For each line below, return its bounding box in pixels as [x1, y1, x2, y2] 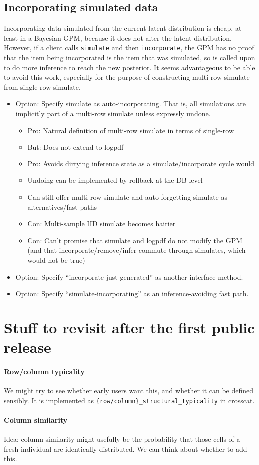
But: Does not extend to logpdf [27, 142, 124, 152]
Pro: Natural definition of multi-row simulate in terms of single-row [27, 125, 234, 135]
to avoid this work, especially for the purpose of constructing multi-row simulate [4, 72, 250, 82]
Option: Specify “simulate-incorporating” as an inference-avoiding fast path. [15, 288, 249, 299]
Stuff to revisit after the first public [4, 317, 255, 337]
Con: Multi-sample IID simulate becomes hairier [27, 218, 176, 229]
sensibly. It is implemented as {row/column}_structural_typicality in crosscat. [4, 395, 255, 405]
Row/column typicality [4, 366, 85, 376]
